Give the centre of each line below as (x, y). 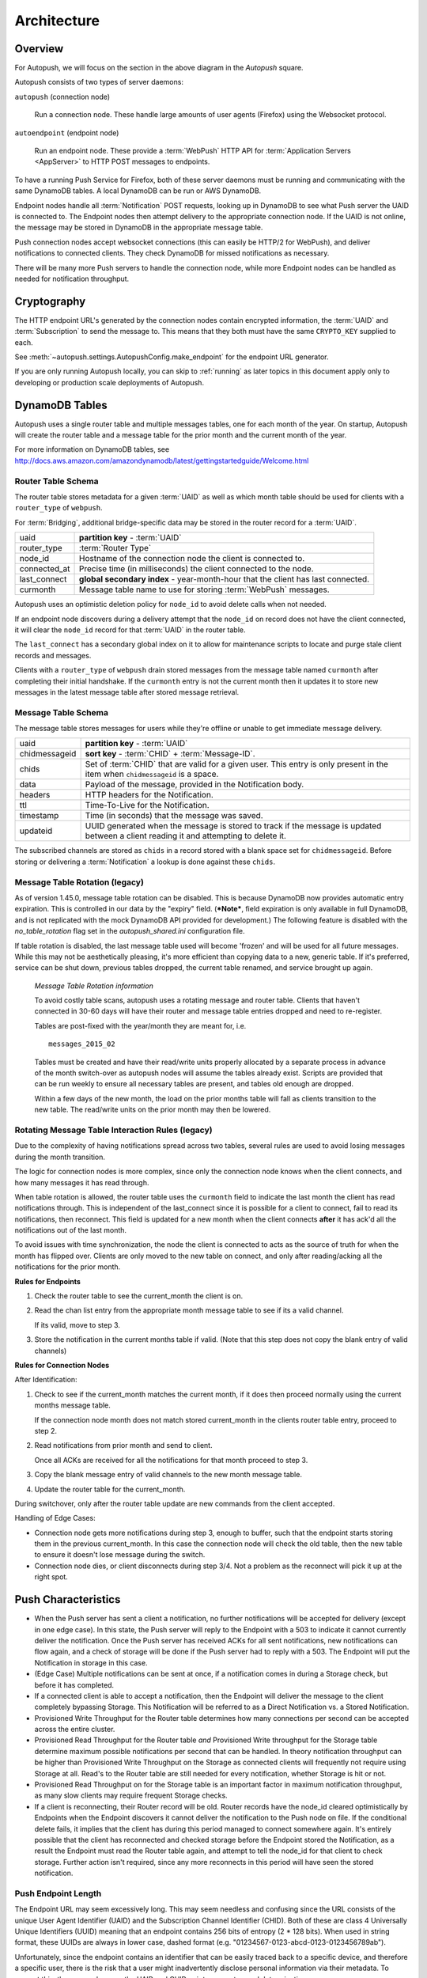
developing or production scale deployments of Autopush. (110, 382)
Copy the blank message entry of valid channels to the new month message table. (168, 1475)
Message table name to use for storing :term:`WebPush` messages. (204, 589)
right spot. (51, 1577)
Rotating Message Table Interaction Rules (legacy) (113, 1130)
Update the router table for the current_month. (110, 1489)
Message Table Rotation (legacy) (79, 882)
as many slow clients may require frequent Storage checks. (131, 1795)
